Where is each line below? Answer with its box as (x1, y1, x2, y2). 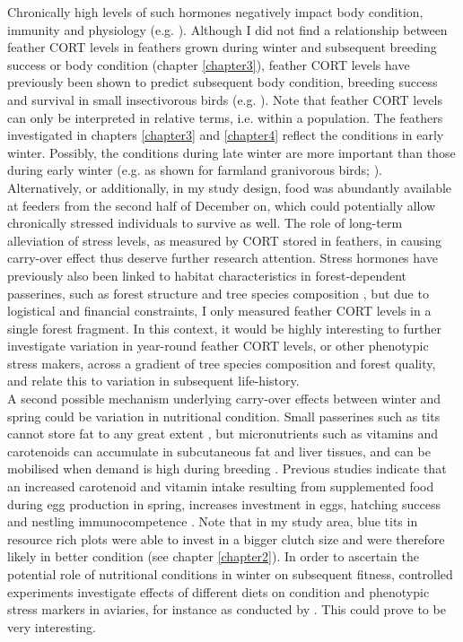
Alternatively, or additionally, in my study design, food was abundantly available (7, 178, 452, 196)
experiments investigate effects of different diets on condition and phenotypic (7, 582, 430, 601)
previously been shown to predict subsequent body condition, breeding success (7, 73, 438, 91)
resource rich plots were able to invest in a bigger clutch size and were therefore (7, 529, 445, 548)
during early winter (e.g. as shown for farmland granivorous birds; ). (7, 160, 382, 179)
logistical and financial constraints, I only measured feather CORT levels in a (7, 301, 432, 320)
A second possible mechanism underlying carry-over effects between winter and (7, 389, 441, 408)
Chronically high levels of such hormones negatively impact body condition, (7, 3, 424, 21)
